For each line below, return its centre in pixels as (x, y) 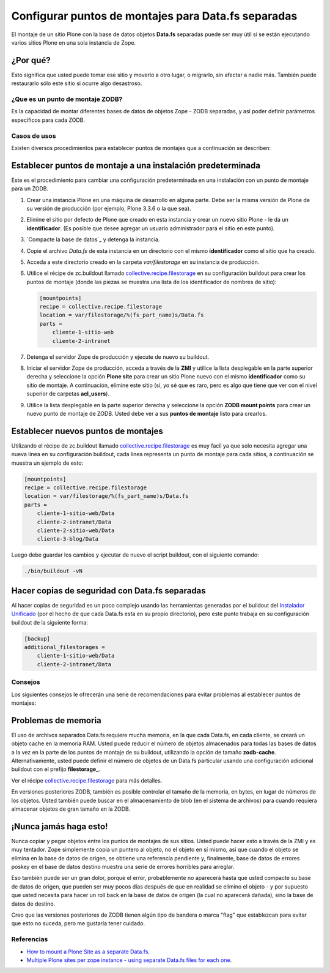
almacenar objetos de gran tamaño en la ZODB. (71, 809)
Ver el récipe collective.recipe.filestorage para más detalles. (87, 780)
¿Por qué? (31, 60)
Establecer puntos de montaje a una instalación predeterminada (136, 165)
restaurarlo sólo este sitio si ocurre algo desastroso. (77, 83)
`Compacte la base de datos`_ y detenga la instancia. (93, 239)
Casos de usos (34, 136)
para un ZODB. (30, 189)
